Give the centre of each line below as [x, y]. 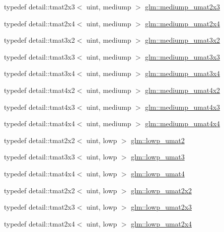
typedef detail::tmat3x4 [39, 73]
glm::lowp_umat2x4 [161, 223]
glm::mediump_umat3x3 [182, 56]
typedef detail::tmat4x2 [39, 90]
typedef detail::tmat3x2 [39, 40]
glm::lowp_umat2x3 [161, 207]
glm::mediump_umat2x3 [182, 6]
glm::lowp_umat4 [158, 173]
